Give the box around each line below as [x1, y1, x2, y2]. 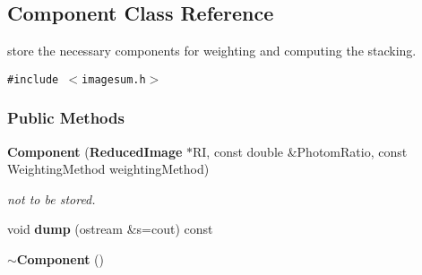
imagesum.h [82, 73, 146, 86]
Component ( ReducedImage [7, 142, 183, 160]
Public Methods [7, 107, 125, 129]
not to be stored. [7, 189, 96, 208]
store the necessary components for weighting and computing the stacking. [7, 41, 417, 60]
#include [7, 73, 59, 86]
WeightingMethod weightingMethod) [7, 159, 210, 178]
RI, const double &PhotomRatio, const [193, 142, 408, 160]
